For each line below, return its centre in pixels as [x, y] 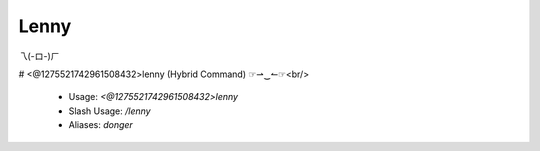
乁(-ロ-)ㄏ [39, 56]
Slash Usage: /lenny [109, 111]
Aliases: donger [101, 125]
